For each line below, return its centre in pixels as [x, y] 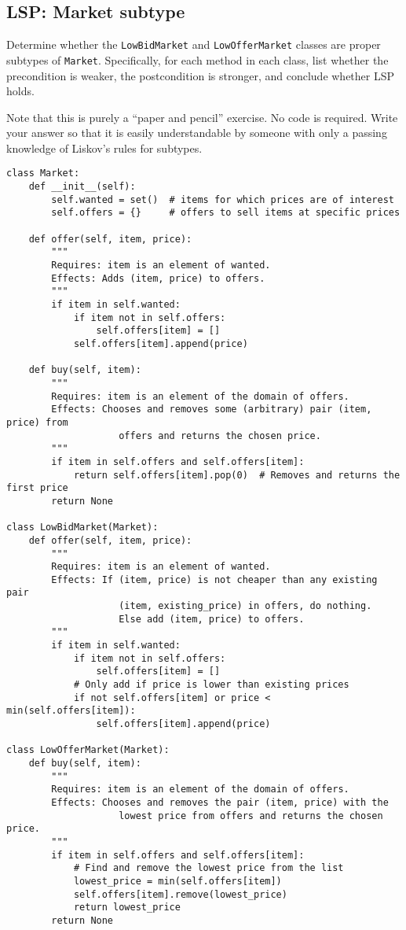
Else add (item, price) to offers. [212, 619]
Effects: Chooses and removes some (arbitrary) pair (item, [212, 410]
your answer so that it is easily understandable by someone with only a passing [197, 133]
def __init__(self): [82, 187]
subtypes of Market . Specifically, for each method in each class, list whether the [198, 59]
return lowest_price [127, 908]
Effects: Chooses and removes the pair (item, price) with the [220, 802]
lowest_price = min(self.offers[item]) [177, 881]
